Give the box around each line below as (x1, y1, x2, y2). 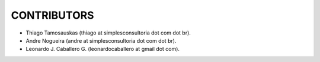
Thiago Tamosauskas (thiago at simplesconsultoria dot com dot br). (25, 29, 191, 36)
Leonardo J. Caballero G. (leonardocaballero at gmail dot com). (25, 46, 180, 53)
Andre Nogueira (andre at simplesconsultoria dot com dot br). (25, 37, 177, 44)
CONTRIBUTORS (11, 9, 94, 22)
